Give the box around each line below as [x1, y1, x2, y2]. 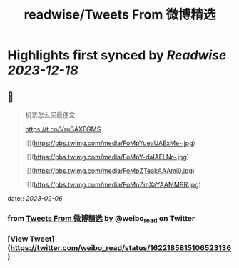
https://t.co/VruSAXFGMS [24, 125, 101, 133]
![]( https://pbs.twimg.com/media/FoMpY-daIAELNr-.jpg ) [24, 153, 190, 161]
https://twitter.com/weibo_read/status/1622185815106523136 [10, 243, 232, 253]
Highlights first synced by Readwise [7, 47, 227, 64]
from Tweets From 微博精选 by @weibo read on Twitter [7, 213, 195, 225]
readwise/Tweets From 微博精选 [24, 6, 216, 23]
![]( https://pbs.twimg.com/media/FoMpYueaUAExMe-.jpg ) [24, 139, 196, 147]
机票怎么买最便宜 [24, 111, 76, 119]
